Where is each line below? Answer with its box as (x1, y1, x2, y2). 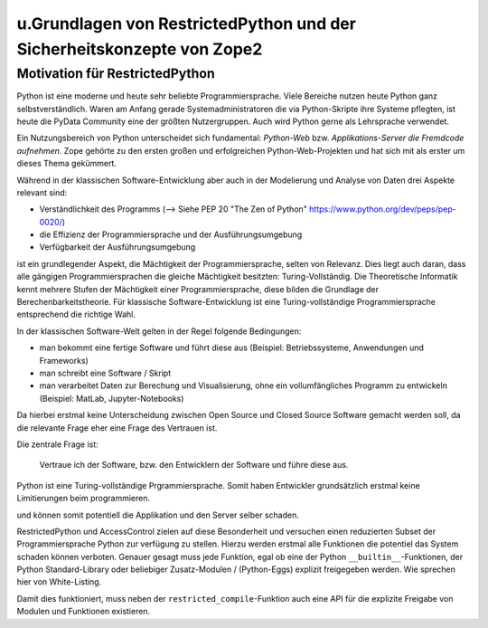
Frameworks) (39, 355, 89, 366)
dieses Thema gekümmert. (16, 158, 117, 169)
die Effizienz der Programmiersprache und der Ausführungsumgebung (39, 229, 303, 240)
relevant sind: (16, 186, 68, 198)
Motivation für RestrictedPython (16, 65, 216, 81)
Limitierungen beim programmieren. (16, 493, 151, 504)
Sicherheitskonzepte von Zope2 (16, 39, 263, 59)
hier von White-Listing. (16, 576, 102, 587)
